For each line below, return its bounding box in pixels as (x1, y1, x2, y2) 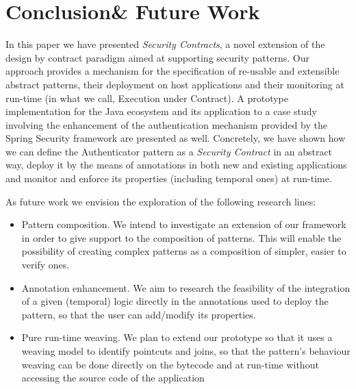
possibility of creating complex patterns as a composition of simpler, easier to (21, 244, 346, 258)
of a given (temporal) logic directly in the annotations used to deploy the (21, 294, 329, 308)
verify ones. (21, 258, 70, 272)
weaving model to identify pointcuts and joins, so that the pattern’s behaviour (21, 344, 351, 357)
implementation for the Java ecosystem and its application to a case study (5, 104, 317, 118)
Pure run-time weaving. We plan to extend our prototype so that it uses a (21, 330, 333, 344)
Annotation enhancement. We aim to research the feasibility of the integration (21, 280, 351, 294)
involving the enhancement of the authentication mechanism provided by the (5, 117, 327, 131)
